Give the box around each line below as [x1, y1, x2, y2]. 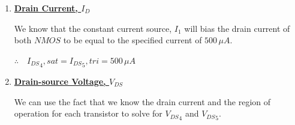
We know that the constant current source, [14, 22, 172, 34]
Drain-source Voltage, [14, 75, 106, 88]
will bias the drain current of [184, 22, 290, 34]
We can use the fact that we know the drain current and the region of [14, 95, 271, 108]
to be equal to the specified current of [63, 34, 202, 46]
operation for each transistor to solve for [14, 107, 162, 120]
